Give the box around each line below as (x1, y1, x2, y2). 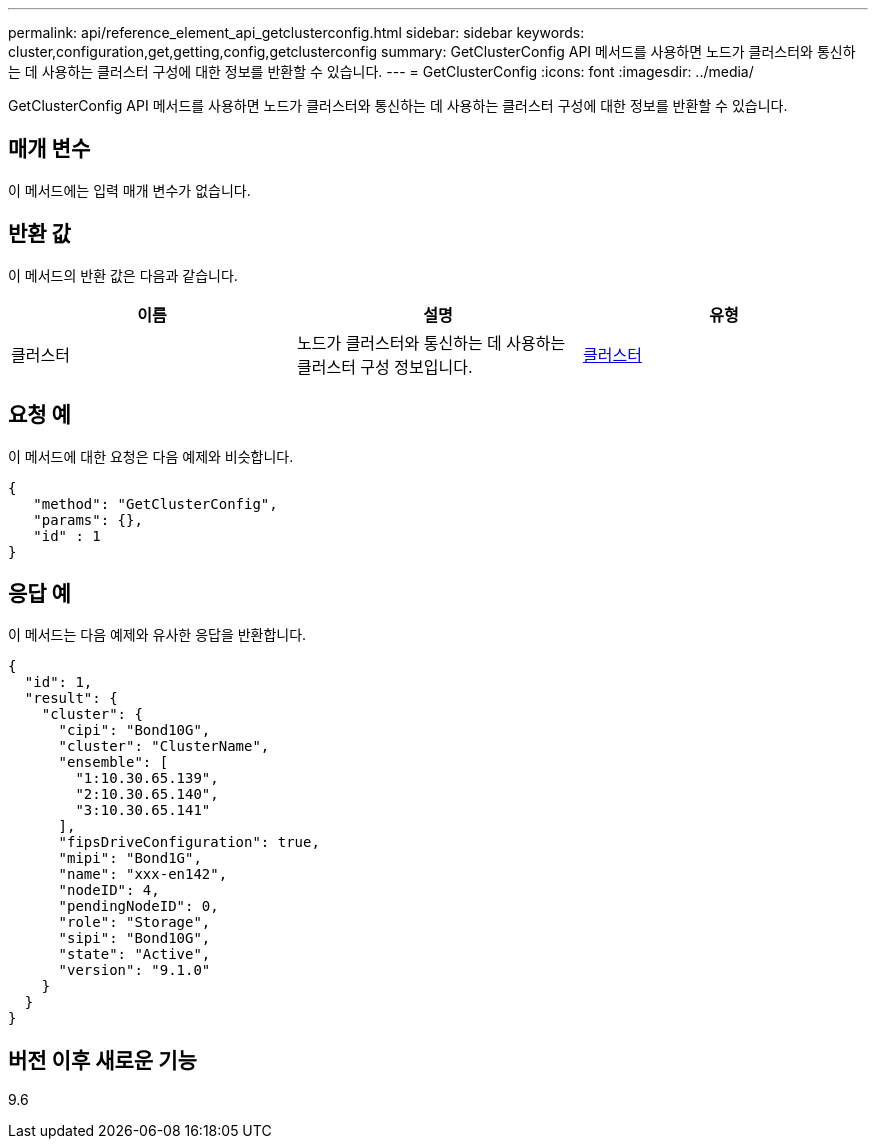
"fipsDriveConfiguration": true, (58, 834, 320, 851)
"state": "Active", (58, 946, 211, 963)
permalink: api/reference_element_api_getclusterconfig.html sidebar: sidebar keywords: (8, 24, 585, 41)
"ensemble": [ (58, 754, 169, 771)
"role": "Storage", (58, 914, 211, 931)
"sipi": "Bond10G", (58, 930, 211, 947)
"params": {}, (33, 511, 143, 528)
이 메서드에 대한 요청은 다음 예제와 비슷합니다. (8, 447, 294, 465)
